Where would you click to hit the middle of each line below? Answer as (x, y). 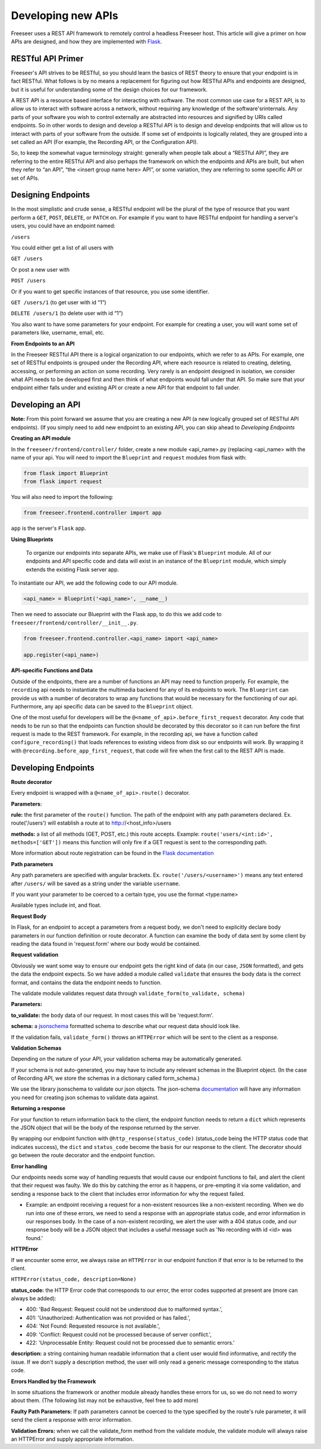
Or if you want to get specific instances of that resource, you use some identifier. (110, 291)
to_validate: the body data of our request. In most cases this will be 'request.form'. (112, 1015)
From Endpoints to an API (43, 343)
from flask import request (63, 482)
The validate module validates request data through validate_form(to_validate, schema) (128, 993)
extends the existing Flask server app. (73, 569)
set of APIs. (25, 178)
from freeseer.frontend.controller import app (92, 513)
